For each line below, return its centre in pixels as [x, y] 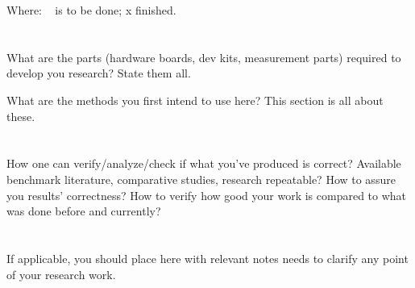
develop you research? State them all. [99, 73]
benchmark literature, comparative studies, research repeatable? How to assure [201, 179]
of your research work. [61, 274]
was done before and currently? [84, 211]
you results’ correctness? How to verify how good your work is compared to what [207, 195]
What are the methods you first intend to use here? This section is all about [195, 100]
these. [21, 116]
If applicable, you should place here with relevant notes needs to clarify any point [207, 258]
